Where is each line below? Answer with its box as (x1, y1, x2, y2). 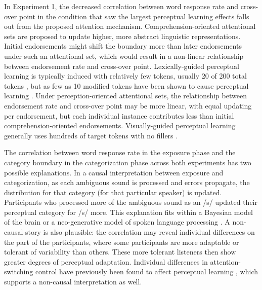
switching (4, 266, 33, 277)
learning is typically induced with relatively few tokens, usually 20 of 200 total (4, 70, 247, 81)
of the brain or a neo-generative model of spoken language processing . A (4, 216, 230, 227)
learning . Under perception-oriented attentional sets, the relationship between (4, 90, 247, 101)
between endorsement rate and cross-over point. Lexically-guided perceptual (4, 60, 239, 71)
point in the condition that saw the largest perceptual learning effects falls (19, 11, 249, 21)
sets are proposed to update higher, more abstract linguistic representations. (4, 30, 241, 41)
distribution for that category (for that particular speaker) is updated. (4, 187, 222, 197)
